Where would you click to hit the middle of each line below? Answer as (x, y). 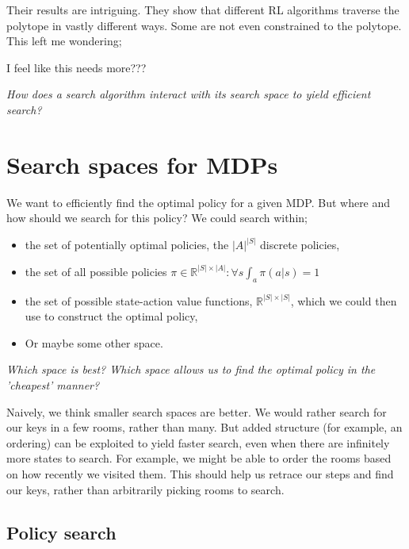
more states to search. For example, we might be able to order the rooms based (199, 458)
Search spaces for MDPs (142, 164)
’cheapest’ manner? (53, 385)
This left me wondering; (64, 41)
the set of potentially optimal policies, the (127, 245)
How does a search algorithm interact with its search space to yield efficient (189, 94)
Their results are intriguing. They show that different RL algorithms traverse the (203, 10)
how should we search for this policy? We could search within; (157, 218)
